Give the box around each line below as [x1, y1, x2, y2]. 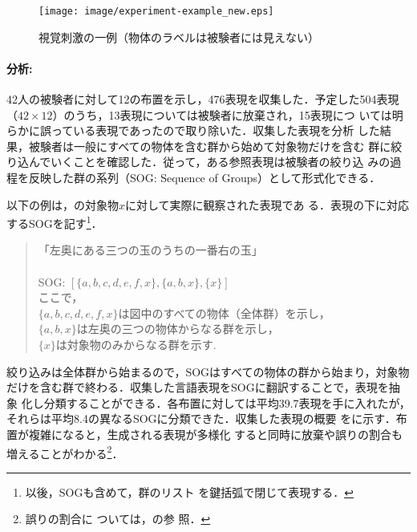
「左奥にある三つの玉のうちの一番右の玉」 [38, 242, 263, 258]
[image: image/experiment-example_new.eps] [38, 6, 274, 17]
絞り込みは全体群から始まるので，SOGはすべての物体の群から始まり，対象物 [6, 363, 410, 380]
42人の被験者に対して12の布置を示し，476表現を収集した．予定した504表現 [6, 91, 399, 108]
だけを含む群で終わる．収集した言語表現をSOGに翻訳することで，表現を [6, 379, 389, 396]
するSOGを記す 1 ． [6, 213, 103, 231]
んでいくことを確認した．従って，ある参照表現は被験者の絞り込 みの [28, 153, 391, 170]
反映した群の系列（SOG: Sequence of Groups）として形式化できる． [28, 169, 381, 186]
